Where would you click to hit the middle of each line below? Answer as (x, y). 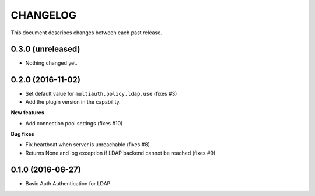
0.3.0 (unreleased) (45, 49)
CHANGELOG (44, 15)
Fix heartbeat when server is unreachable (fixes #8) (87, 145)
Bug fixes (22, 134)
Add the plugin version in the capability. (73, 101)
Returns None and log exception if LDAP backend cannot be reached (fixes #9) (120, 153)
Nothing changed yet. (52, 63)
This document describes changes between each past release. (87, 33)
